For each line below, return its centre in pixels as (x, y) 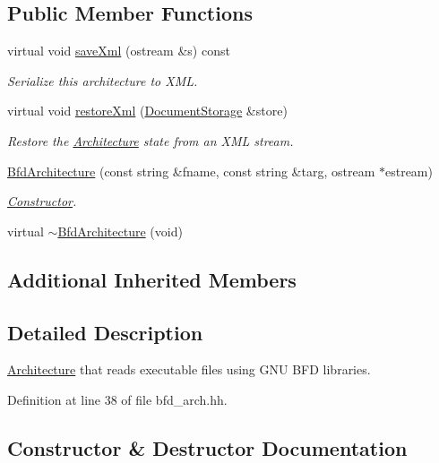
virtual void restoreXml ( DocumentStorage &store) (147, 111)
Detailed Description (105, 332)
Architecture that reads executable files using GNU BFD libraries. (189, 369)
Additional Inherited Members (152, 279)
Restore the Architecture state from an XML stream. (151, 140)
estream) (409, 171)
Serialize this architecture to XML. (103, 80)
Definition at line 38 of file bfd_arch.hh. (117, 399)
